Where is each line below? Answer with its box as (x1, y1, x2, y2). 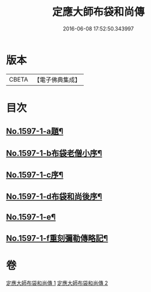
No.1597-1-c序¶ (6, 170, 64, 180)
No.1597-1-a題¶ (6, 127, 64, 137)
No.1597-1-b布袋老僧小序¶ (6, 148, 102, 158)
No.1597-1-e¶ (6, 212, 56, 222)
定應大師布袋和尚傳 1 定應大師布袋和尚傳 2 (6, 280, 108, 287)
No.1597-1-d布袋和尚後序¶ (6, 192, 102, 202)
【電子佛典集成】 (33, 76, 81, 84)
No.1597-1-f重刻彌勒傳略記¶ (6, 233, 108, 243)
